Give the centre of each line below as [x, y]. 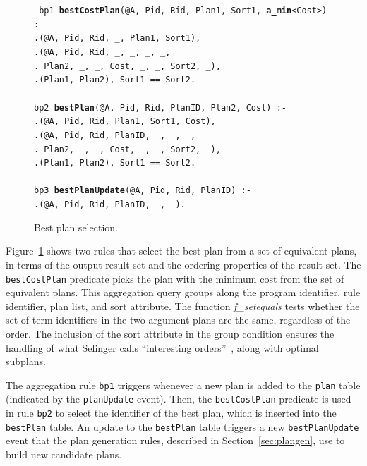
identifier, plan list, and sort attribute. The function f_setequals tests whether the [183, 306]
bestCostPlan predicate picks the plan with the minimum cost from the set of [175, 278]
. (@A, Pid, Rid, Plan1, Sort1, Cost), [125, 122]
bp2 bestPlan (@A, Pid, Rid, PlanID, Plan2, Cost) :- [160, 108]
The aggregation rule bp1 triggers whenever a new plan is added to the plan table [183, 385]
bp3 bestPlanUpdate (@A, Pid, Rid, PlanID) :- [143, 191]
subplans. [26, 361]
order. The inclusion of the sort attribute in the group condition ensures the [170, 333]
